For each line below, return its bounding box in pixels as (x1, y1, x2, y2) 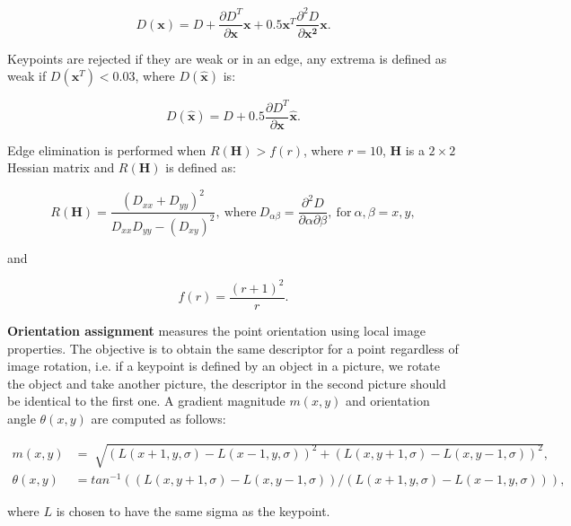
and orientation (345, 391, 430, 410)
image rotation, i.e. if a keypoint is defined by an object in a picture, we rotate (7, 356, 441, 375)
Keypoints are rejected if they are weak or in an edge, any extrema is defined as (7, 48, 447, 67)
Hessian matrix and (7, 158, 115, 177)
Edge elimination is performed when (7, 140, 206, 159)
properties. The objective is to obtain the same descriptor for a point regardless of (7, 338, 459, 357)
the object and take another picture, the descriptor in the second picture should (7, 373, 446, 392)
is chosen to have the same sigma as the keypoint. (56, 502, 330, 521)
